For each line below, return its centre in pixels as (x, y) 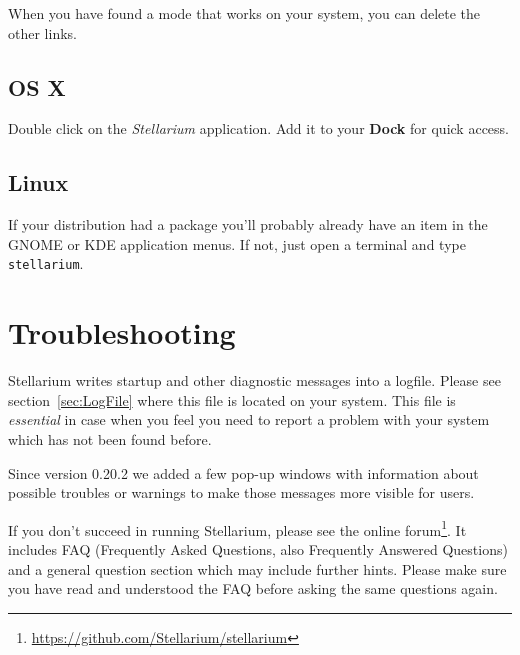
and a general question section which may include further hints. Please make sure (257, 568)
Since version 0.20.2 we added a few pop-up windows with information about (243, 472)
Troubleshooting (122, 332)
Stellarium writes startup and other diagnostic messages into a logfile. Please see (254, 380)
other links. (42, 32)
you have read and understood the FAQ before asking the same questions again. (253, 588)
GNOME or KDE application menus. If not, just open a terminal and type (237, 243)
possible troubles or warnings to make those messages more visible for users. (241, 492)
